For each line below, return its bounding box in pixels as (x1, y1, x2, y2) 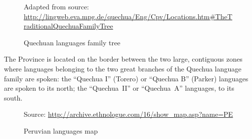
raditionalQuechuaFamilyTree (24, 21, 113, 31)
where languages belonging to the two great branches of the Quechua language (4, 63, 242, 73)
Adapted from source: (24, 1, 89, 11)
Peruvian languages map (24, 125, 98, 136)
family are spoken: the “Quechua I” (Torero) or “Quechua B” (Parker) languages (4, 73, 249, 83)
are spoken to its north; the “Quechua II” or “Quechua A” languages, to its (4, 83, 234, 93)
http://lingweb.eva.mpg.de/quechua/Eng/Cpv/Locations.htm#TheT (24, 11, 233, 21)
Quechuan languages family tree (24, 37, 121, 47)
